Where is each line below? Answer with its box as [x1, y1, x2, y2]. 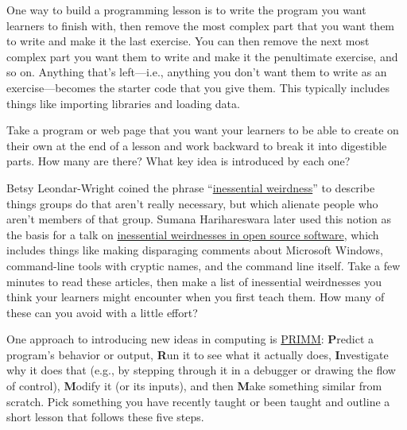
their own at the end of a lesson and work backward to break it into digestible [6, 137, 387, 153]
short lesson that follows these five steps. [6, 409, 204, 425]
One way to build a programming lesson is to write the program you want [6, 2, 366, 17]
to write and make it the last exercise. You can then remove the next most [6, 33, 370, 49]
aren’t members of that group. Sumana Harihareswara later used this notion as [6, 211, 392, 227]
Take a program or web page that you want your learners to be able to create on [6, 122, 399, 138]
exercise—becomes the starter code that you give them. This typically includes [6, 79, 390, 95]
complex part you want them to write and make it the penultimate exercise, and [6, 48, 398, 64]
